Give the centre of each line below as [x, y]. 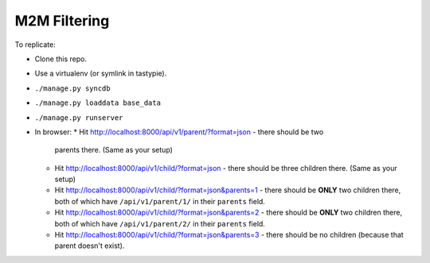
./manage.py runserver [79, 118]
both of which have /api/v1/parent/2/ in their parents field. [160, 223]
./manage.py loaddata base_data [98, 103]
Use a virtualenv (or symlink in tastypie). [101, 73]
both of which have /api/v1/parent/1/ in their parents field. [160, 201]
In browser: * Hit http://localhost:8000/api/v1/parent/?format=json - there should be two [179, 132]
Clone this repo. [61, 59]
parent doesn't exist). [90, 246]
